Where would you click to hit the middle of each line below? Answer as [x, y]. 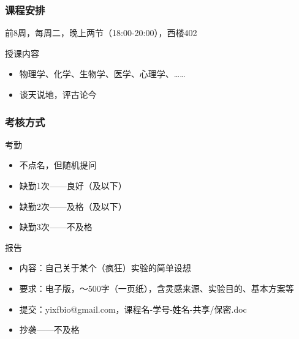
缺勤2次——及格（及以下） [73, 206]
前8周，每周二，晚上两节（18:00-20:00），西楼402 [101, 33]
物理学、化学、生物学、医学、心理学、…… [102, 74]
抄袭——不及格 [49, 330]
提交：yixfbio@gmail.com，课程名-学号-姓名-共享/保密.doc [133, 309]
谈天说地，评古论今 [58, 94]
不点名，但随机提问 [58, 165]
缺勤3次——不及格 [56, 227]
